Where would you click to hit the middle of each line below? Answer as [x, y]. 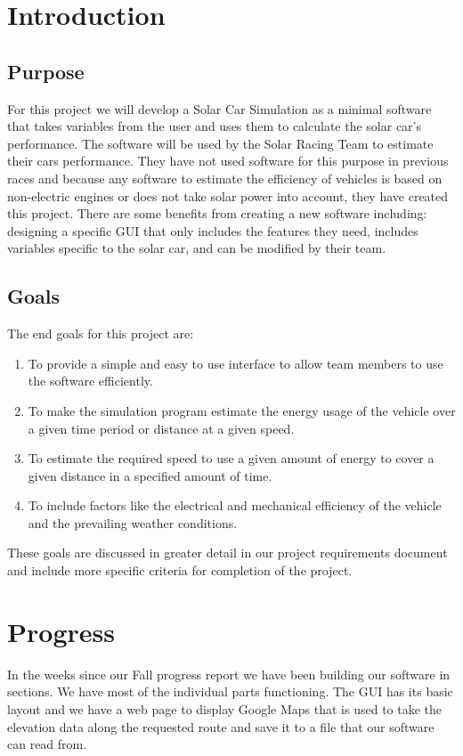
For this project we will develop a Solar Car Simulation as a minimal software [219, 108]
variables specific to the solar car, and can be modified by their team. [197, 248]
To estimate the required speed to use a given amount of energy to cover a [231, 458]
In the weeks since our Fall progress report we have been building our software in [229, 674]
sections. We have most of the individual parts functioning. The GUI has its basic [230, 691]
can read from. [47, 744]
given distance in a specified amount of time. [150, 475]
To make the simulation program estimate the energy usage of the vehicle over [242, 410]
